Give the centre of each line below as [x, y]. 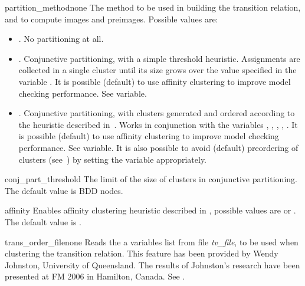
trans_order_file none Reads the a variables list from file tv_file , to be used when [152, 241]
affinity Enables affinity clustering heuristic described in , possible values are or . [150, 210]
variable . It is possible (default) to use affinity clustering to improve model [155, 81]
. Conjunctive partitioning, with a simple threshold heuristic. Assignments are [159, 58]
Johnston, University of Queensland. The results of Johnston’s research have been [152, 264]
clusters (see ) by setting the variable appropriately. [112, 159]
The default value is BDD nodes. [64, 190]
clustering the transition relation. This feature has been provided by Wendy [142, 253]
